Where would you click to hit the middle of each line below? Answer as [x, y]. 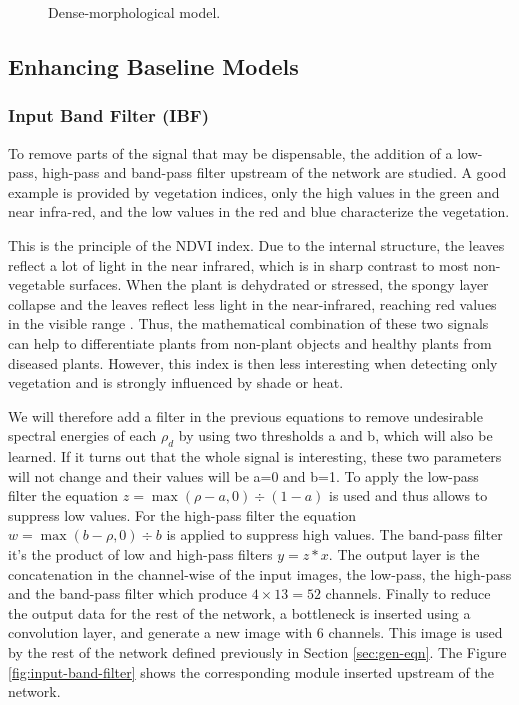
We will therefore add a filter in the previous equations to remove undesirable [245, 415]
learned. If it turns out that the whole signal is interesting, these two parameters [255, 456]
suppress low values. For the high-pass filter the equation [182, 514]
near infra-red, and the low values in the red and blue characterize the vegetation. [259, 211]
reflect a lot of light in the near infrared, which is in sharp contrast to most [238, 264]
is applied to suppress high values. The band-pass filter [334, 534]
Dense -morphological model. [134, 12]
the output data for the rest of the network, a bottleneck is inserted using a [239, 612]
